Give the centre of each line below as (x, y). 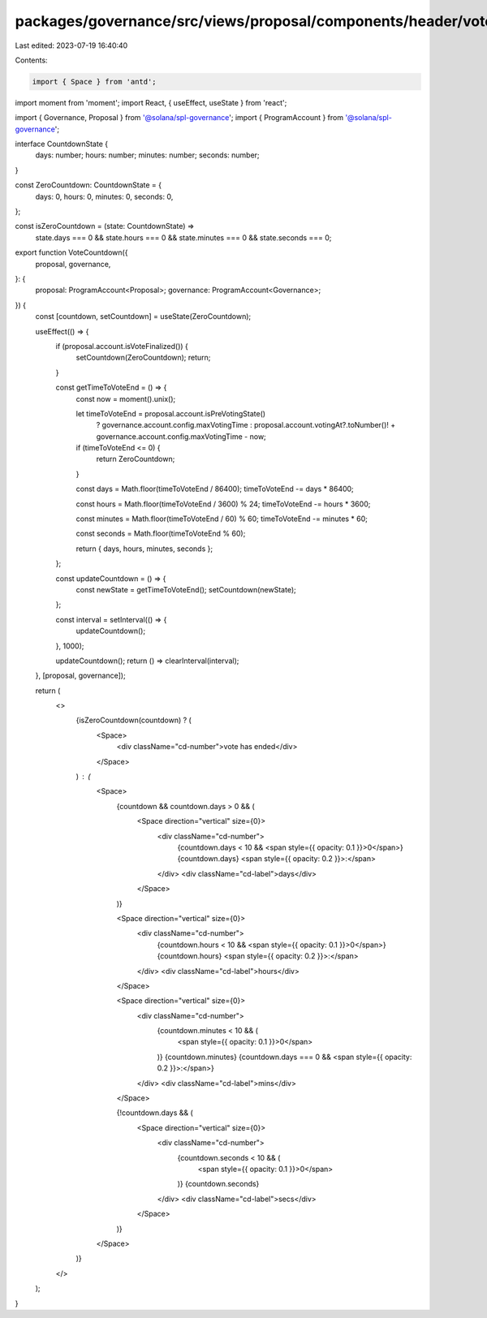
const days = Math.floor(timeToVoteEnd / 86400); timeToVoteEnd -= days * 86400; (215, 489)
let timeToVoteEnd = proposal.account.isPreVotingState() (171, 413)
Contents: (31, 60)
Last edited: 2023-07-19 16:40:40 (71, 45)
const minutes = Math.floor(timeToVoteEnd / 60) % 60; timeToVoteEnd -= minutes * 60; (222, 519)
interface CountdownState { (62, 144)
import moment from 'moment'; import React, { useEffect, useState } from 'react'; (151, 102)
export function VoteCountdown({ (71, 252)
